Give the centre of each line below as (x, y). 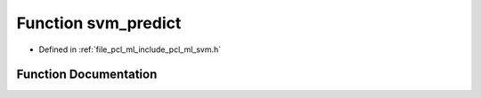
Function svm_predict (99, 23)
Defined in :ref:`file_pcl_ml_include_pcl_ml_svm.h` (130, 49)
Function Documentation (87, 75)
